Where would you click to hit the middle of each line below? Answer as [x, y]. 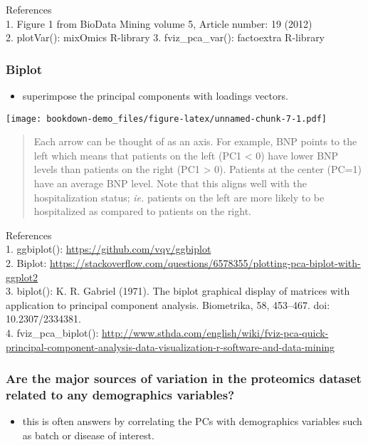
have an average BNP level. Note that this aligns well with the [170, 183]
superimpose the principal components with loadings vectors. [155, 95]
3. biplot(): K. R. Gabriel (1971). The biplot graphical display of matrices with [178, 291]
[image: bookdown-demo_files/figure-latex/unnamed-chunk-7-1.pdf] [167, 119]
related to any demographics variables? [120, 394]
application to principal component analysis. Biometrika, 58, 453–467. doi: [168, 304]
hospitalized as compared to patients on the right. [142, 211]
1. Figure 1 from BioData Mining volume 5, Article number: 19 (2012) [159, 23]
